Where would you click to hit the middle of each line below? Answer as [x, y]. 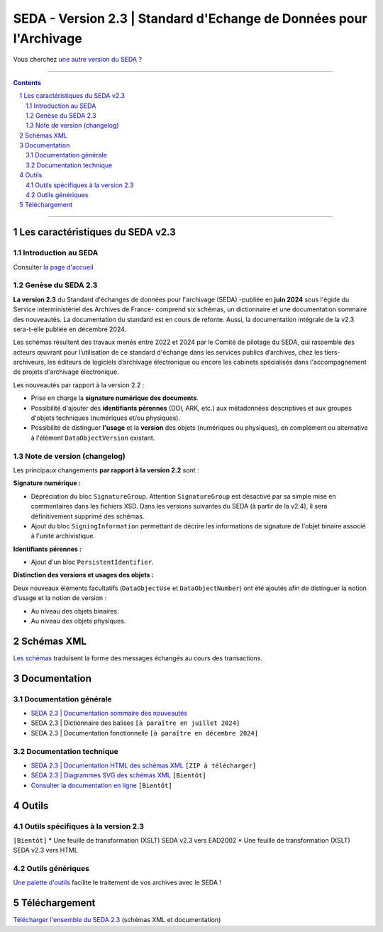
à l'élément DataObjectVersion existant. [93, 438]
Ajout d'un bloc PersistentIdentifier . [92, 562]
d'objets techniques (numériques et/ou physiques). [106, 418]
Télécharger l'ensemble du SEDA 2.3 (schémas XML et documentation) [117, 920]
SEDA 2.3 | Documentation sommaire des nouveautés [109, 714]
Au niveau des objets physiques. [78, 621]
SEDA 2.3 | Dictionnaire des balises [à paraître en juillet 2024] [135, 723]
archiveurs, [29, 362]
